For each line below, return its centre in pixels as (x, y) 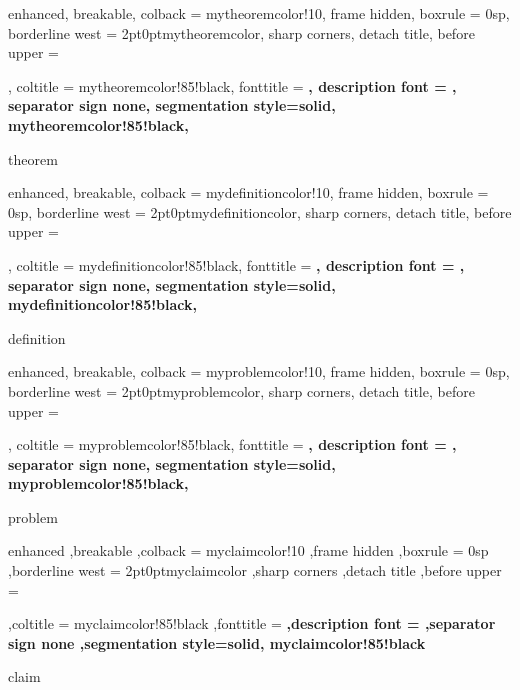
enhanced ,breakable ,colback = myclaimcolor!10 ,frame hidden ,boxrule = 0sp (248, 550)
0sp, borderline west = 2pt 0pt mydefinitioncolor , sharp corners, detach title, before (260, 211)
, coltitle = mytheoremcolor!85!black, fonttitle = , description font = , (232, 85)
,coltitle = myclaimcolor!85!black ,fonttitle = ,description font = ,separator (252, 623)
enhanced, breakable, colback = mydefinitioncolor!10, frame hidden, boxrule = (248, 192)
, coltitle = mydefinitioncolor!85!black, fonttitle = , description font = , (236, 264)
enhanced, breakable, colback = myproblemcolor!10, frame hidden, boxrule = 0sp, (259, 371)
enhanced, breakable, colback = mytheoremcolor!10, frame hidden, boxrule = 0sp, (259, 13)
